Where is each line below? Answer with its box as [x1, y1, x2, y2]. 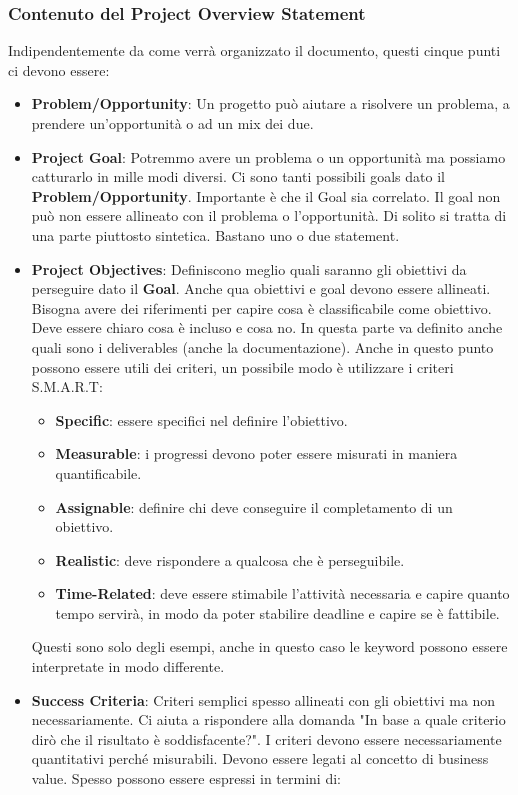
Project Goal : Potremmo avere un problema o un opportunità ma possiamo [31, 146, 506, 167]
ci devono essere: [8, 59, 110, 80]
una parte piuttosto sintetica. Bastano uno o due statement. [31, 224, 400, 245]
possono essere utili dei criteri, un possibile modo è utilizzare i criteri [31, 356, 454, 377]
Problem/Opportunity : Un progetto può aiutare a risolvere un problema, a [31, 93, 510, 114]
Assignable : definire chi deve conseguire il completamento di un [55, 496, 453, 517]
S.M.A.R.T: [31, 376, 103, 397]
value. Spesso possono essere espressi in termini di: [31, 768, 341, 789]
